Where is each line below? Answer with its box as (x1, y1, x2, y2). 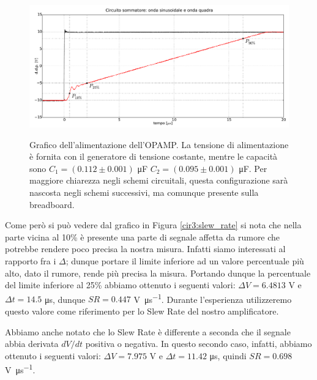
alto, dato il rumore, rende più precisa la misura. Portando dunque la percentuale (5, 266, 311, 279)
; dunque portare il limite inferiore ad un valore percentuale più (65, 254, 304, 267)
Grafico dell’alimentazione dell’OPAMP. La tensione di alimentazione (29, 138, 289, 151)
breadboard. (29, 198, 75, 210)
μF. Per (239, 162, 267, 174)
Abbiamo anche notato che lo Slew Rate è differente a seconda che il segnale (5, 325, 291, 338)
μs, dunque (44, 292, 86, 305)
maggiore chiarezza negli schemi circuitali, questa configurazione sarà (29, 174, 288, 187)
